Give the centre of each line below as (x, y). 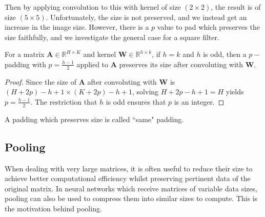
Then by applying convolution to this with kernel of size (93, 7)
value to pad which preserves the (208, 27)
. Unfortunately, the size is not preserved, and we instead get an (146, 17)
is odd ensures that (136, 101)
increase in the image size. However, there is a (77, 27)
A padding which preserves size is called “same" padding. (94, 119)
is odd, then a (225, 54)
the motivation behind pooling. (53, 208)
